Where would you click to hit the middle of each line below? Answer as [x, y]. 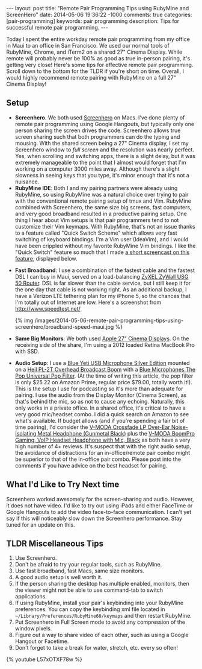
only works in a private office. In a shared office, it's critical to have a [100, 408]
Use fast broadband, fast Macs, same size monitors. [79, 571]
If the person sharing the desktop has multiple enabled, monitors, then [102, 584]
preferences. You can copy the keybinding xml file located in [90, 609]
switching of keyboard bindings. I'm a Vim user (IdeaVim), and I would [102, 239]
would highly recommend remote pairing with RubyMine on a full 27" [91, 78]
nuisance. [27, 182]
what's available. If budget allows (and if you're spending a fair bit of [100, 420]
